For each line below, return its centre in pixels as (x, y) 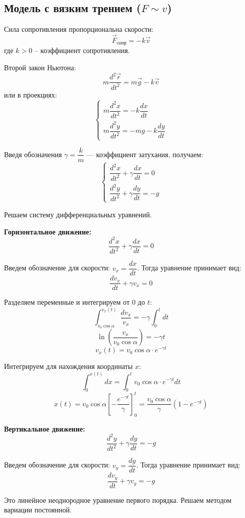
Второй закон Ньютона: (40, 67)
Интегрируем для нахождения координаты (69, 366)
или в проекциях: (30, 94)
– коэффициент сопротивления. (82, 50)
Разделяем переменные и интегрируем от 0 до (75, 302)
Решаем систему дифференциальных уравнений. (78, 214)
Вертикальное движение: (45, 428)
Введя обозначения (33, 154)
